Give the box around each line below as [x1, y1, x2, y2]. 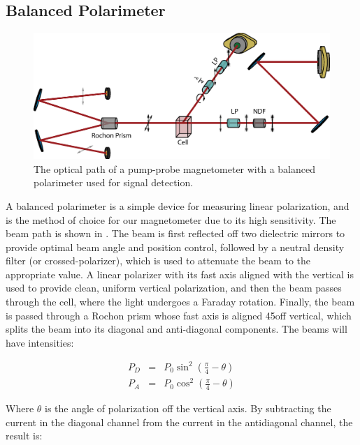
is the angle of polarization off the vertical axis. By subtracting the [45, 401, 331, 416]
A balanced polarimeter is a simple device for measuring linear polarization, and [6, 198, 350, 213]
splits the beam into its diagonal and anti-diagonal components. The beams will [6, 322, 347, 336]
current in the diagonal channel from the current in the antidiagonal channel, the [6, 414, 353, 429]
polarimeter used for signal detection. [34, 175, 194, 190]
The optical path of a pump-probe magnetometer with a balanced [34, 161, 315, 176]
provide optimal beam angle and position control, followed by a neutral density [6, 239, 345, 254]
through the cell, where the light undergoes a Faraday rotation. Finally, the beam [6, 294, 355, 309]
